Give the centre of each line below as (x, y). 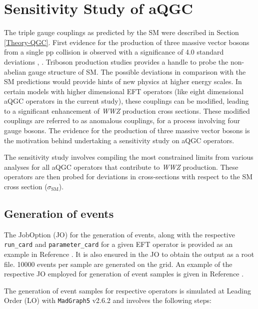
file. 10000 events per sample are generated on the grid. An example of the (118, 264)
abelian (15, 71)
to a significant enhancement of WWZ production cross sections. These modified (127, 110)
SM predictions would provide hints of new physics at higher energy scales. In (123, 81)
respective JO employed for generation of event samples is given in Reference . (124, 274)
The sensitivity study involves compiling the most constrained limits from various (129, 157)
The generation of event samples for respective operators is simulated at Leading (127, 290)
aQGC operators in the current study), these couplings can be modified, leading (126, 101)
